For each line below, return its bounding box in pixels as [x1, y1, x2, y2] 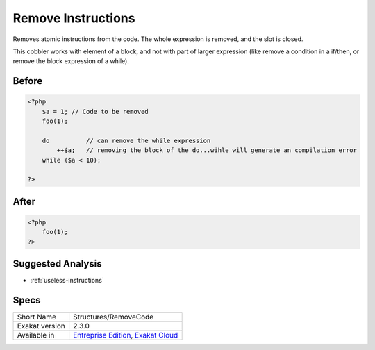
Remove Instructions [12, 10, 135, 26]
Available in [17, 331, 55, 340]
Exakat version [17, 322, 65, 331]
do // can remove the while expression [42, 136, 211, 144]
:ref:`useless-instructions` [30, 276, 104, 285]
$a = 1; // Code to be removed [42, 108, 149, 115]
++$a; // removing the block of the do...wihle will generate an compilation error [56, 147, 358, 154]
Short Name [17, 312, 57, 322]
